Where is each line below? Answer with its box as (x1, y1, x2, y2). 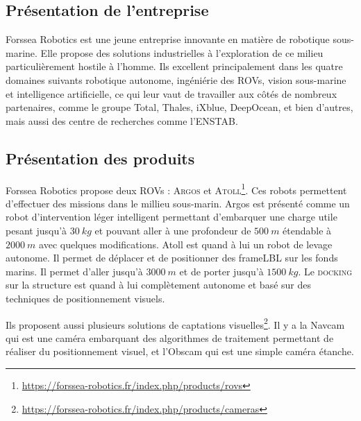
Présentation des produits (6, 147, 195, 169)
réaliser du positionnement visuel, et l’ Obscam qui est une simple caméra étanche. (6, 344, 354, 359)
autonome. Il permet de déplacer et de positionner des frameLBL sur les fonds (6, 250, 338, 265)
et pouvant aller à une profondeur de (94, 223, 251, 237)
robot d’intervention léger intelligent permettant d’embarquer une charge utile (6, 209, 337, 224)
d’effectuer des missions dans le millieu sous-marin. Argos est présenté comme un (6, 196, 350, 210)
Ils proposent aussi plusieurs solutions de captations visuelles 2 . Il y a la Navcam (6, 315, 345, 332)
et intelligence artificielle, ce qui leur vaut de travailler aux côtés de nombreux (6, 86, 337, 101)
